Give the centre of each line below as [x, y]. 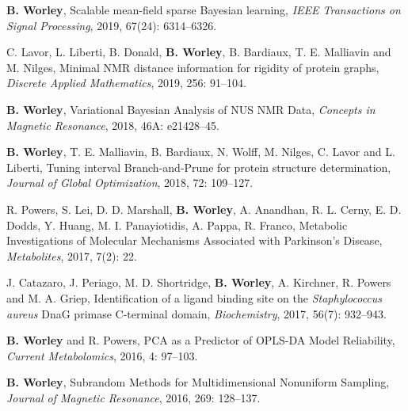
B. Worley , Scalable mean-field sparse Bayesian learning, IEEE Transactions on [204, 10]
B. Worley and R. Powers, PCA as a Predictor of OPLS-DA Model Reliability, [201, 340]
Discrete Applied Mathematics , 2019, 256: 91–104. [126, 83]
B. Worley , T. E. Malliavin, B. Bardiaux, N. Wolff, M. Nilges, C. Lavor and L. [201, 152]
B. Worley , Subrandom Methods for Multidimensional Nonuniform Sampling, [198, 382]
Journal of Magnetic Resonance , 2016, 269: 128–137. [133, 397]
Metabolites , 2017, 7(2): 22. [72, 255]
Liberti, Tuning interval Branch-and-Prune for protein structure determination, [199, 167]
